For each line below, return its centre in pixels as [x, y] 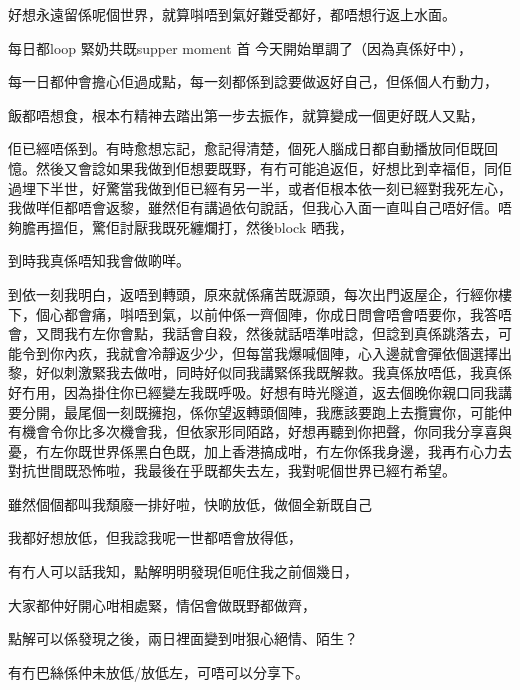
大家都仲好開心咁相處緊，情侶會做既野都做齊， [162, 604]
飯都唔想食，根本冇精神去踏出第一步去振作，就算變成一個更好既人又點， [246, 114]
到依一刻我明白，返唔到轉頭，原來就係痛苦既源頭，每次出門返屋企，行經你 [253, 293]
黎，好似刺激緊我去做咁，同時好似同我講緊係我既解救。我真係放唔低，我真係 [260, 372]
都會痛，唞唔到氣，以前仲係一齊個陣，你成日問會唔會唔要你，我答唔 [287, 313]
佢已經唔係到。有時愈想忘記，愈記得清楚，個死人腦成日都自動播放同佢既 [246, 148]
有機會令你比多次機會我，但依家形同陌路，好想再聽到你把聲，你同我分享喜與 [260, 431]
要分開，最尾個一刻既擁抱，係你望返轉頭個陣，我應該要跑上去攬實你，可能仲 [260, 411]
